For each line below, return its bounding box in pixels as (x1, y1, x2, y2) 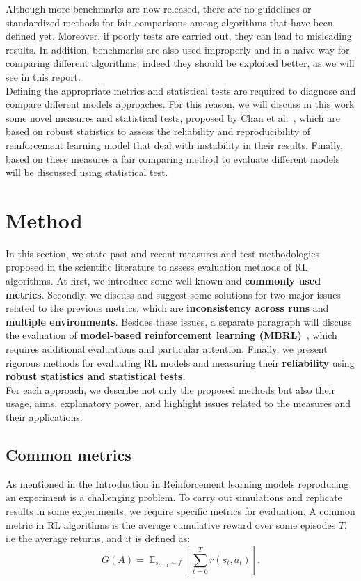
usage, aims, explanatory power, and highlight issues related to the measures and (6, 396, 351, 411)
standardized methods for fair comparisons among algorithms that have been (6, 15, 333, 29)
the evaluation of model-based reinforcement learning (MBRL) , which (6, 328, 337, 342)
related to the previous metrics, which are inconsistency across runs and (6, 301, 329, 315)
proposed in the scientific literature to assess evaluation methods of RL (6, 260, 308, 274)
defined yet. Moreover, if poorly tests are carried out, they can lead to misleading (6, 29, 352, 43)
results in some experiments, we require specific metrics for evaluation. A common (6, 503, 355, 518)
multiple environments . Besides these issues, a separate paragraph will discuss (6, 314, 352, 328)
